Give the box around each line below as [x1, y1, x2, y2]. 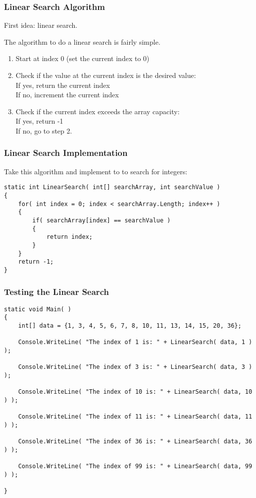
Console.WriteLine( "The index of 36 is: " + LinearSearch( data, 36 [18, 438, 253, 445]
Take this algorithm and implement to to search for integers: [4, 166, 188, 176]
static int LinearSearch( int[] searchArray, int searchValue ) [4, 184, 220, 191]
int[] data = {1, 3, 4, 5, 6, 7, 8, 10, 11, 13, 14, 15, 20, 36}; [18, 322, 242, 330]
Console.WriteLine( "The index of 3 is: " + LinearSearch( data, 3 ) [18, 363, 253, 371]
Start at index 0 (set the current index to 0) [15, 53, 150, 64]
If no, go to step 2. [15, 125, 72, 136]
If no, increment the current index [15, 89, 119, 100]
